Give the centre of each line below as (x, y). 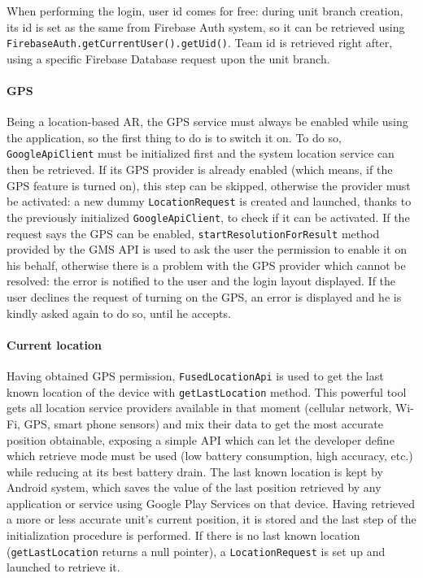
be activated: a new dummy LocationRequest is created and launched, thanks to (209, 201)
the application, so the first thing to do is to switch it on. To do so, (174, 137)
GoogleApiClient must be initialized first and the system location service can (201, 153)
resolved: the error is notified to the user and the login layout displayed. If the (201, 281)
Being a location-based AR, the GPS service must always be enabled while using (207, 122)
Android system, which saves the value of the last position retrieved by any (194, 487)
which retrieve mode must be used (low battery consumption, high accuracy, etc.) (210, 456)
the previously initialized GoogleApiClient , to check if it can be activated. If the (208, 217)
